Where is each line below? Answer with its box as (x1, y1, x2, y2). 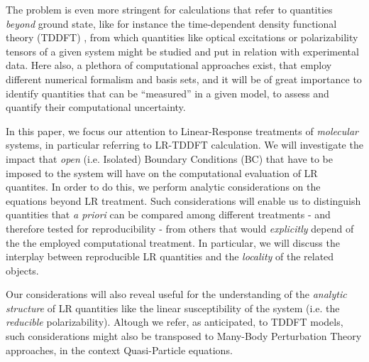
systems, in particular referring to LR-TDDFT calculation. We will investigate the (6, 137, 363, 152)
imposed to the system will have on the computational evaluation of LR (6, 165, 318, 180)
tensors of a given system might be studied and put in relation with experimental (6, 43, 359, 58)
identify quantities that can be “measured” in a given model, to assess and (6, 85, 329, 100)
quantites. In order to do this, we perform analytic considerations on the (6, 179, 321, 194)
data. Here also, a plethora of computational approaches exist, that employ (6, 58, 332, 73)
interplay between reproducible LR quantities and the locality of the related (6, 249, 334, 264)
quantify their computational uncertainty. (6, 100, 186, 115)
